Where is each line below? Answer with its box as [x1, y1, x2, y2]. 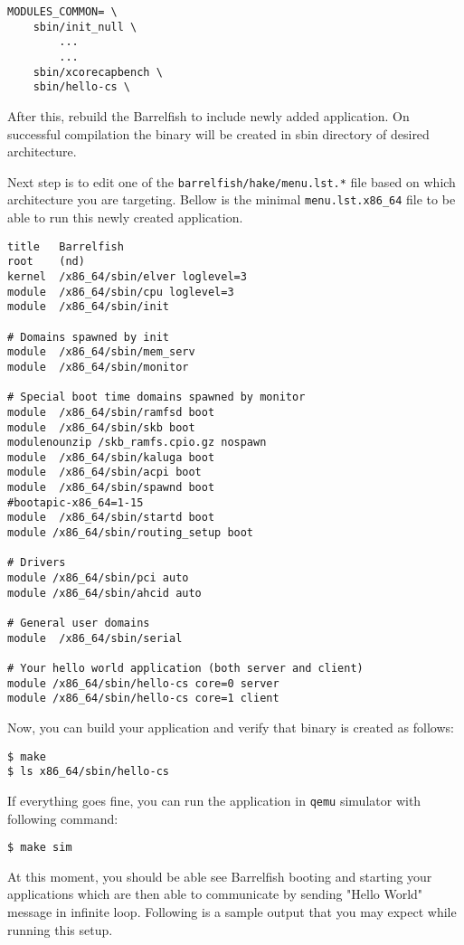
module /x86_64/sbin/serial [7, 631, 183, 645]
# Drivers [7, 556, 66, 570]
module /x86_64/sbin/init [7, 300, 169, 314]
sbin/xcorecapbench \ [33, 65, 163, 79]
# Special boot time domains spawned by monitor [7, 391, 306, 404]
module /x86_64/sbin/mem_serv [7, 345, 195, 359]
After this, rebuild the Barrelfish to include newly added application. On [7, 106, 410, 125]
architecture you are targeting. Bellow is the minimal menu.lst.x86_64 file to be [7, 190, 456, 209]
